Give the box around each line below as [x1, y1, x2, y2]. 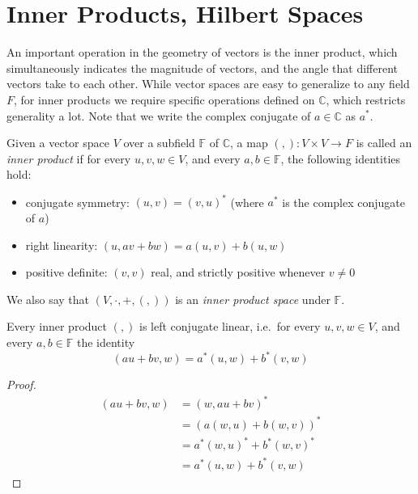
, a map [230, 134, 268, 151]
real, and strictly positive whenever [151, 264, 326, 281]
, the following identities [280, 150, 401, 167]
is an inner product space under [175, 290, 331, 307]
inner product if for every [6, 150, 131, 167]
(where [230, 193, 264, 210]
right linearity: [25, 236, 98, 253]
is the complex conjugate [282, 193, 405, 210]
